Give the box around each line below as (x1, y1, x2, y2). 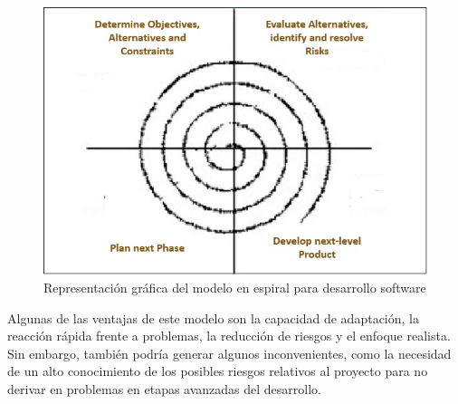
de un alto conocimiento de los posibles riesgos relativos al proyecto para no (7, 361, 428, 380)
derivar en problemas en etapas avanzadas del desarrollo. (7, 379, 321, 398)
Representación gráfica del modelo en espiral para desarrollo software (43, 277, 426, 296)
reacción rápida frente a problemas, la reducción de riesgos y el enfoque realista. (7, 326, 451, 345)
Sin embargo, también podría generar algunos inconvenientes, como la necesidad (7, 343, 452, 362)
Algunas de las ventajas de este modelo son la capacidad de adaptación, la (7, 308, 419, 327)
